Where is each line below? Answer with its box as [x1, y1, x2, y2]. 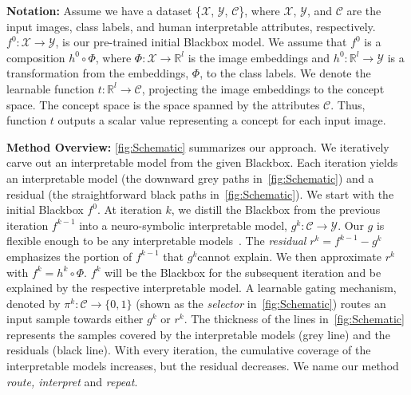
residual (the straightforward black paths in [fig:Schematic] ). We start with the [6, 185, 394, 202]
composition [6, 49, 65, 65]
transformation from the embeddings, [6, 65, 189, 81]
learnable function [6, 80, 95, 97]
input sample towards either [6, 310, 144, 327]
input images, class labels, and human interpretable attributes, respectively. [6, 18, 376, 34]
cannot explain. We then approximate [197, 247, 381, 264]
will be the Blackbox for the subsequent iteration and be [105, 263, 381, 280]
